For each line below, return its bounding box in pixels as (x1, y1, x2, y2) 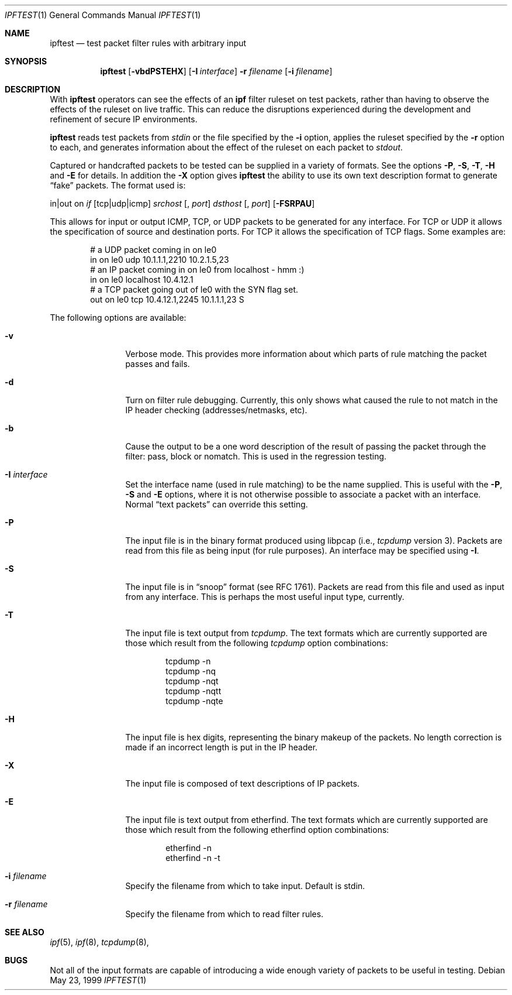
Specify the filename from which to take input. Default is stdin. (125, 881, 365, 891)
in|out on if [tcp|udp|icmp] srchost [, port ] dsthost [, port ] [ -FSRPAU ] (50, 198, 315, 208)
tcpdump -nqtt (165, 686, 222, 696)
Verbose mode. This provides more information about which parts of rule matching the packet (125, 349, 487, 359)
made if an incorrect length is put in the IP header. (125, 742, 318, 752)
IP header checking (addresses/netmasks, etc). (125, 405, 307, 415)
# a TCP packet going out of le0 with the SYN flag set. (90, 284, 299, 294)
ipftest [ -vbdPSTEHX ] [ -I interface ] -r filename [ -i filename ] (100, 66, 333, 76)
